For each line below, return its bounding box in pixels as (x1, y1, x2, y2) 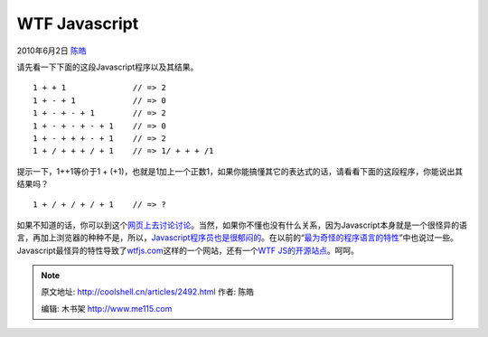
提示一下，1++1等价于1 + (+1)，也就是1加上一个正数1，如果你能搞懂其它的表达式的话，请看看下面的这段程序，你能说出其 (16, 165, 464, 176)
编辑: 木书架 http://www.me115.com (41, 303, 173, 314)
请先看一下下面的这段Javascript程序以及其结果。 (16, 61, 199, 72)
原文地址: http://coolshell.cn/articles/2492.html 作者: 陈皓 (41, 286, 255, 297)
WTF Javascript (16, 14, 139, 33)
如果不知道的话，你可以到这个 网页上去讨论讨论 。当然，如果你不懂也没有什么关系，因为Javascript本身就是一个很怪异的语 (16, 220, 467, 230)
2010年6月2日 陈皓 (16, 45, 88, 56)
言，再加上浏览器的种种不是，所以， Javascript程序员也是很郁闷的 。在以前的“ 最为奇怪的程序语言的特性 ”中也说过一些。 (16, 232, 458, 243)
